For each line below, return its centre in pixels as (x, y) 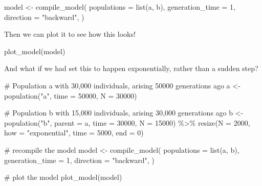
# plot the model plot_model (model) (63, 177)
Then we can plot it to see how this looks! (70, 34)
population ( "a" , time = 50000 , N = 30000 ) (71, 95)
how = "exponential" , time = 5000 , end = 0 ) (74, 133)
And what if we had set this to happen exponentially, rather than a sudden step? (131, 68)
